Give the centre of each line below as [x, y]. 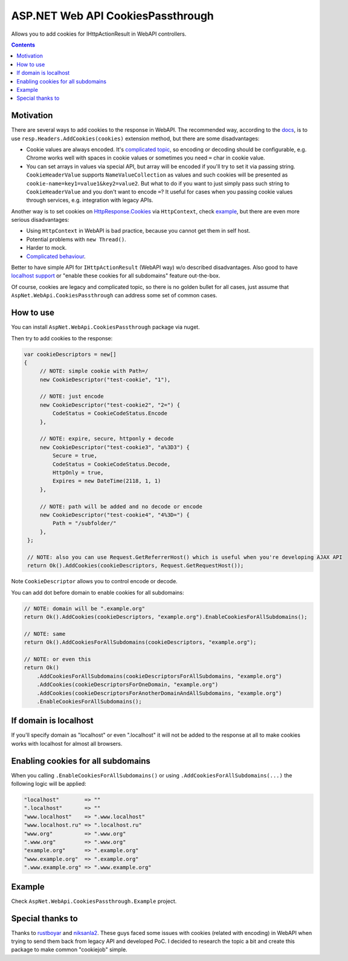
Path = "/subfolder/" [85, 523]
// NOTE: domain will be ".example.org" [84, 608]
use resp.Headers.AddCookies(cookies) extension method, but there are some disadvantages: [135, 138]
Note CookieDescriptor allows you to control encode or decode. [94, 581]
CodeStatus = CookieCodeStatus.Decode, [111, 464]
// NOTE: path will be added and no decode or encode [121, 506]
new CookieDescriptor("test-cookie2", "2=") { [110, 405]
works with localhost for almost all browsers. [67, 743]
